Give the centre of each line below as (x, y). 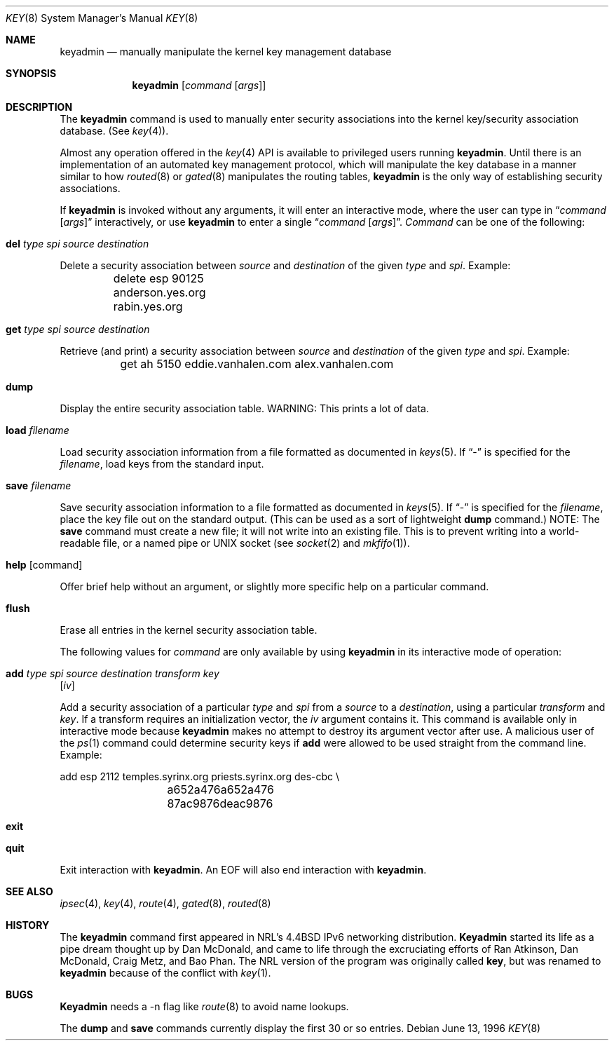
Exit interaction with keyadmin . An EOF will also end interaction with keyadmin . (243, 870)
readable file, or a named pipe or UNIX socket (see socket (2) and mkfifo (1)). (235, 543)
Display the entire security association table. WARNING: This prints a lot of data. (244, 408)
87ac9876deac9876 (220, 803)
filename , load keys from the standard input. (162, 464)
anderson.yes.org (159, 292)
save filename (39, 485)
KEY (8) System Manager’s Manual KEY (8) (102, 18)
